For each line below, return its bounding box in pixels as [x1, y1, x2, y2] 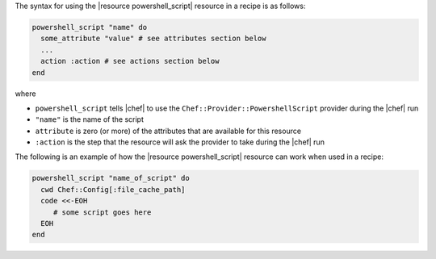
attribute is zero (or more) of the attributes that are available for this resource [35, 126, 302, 136]
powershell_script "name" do [31, 23, 148, 31]
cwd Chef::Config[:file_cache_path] [40, 185, 186, 194]
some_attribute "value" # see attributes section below [40, 34, 266, 44]
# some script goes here [52, 207, 152, 217]
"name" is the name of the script [35, 115, 145, 124]
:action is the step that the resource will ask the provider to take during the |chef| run [35, 137, 325, 147]
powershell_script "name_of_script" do [31, 173, 190, 183]
